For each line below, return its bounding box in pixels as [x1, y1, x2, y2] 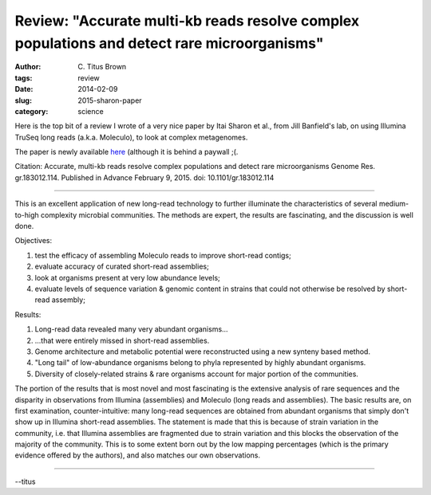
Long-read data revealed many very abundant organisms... [34, 324, 228, 334]
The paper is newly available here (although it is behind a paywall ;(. [14, 147, 239, 157]
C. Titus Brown [77, 62, 127, 72]
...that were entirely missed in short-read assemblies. [34, 336, 210, 345]
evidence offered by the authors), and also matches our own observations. [14, 450, 261, 460]
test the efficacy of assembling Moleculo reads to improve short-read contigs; [34, 250, 291, 260]
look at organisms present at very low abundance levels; [34, 273, 220, 282]
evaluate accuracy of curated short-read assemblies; [34, 261, 209, 271]
